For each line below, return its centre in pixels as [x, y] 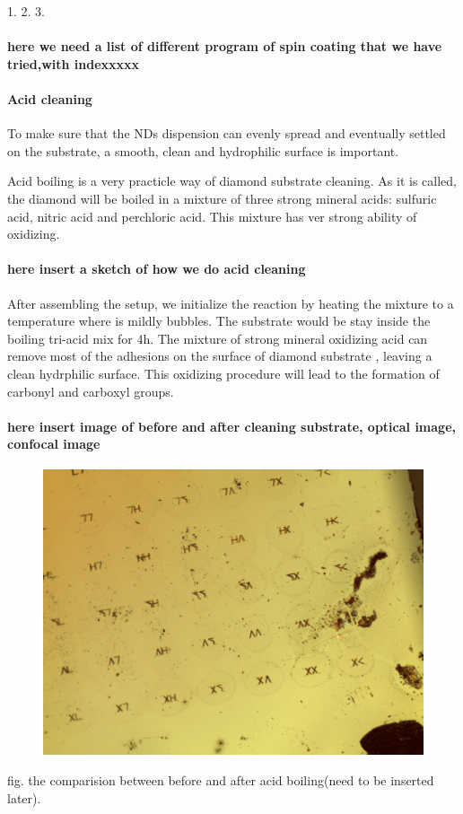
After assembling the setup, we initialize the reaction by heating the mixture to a [231, 303]
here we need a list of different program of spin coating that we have [225, 46]
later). [24, 797]
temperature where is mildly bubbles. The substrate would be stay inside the [219, 321]
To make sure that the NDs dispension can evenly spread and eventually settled [227, 133]
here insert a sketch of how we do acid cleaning [157, 269]
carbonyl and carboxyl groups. [91, 391]
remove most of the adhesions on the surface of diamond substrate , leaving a [220, 356]
